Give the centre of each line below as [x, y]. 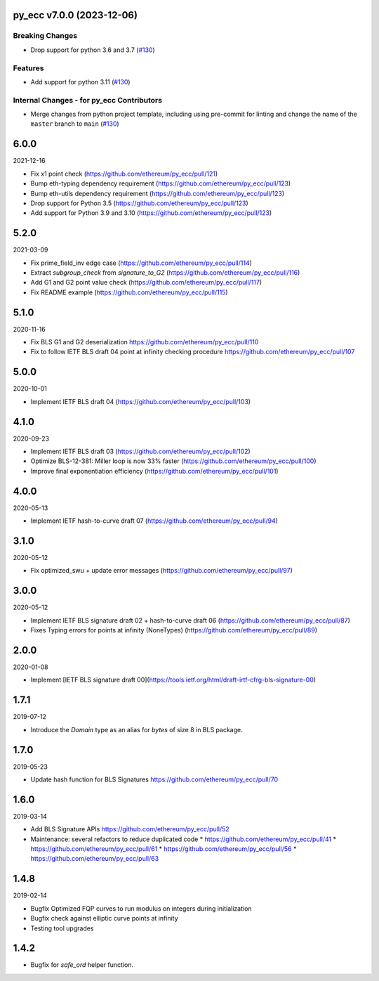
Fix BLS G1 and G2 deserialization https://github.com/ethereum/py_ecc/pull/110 [145, 342]
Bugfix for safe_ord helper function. [82, 965]
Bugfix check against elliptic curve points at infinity [104, 918]
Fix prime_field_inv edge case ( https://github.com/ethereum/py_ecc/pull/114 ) [141, 263]
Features [28, 68]
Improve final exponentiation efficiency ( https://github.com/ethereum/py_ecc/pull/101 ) [154, 471]
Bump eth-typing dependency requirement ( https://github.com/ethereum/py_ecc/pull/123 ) [161, 183]
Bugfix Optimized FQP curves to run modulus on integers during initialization [141, 908]
